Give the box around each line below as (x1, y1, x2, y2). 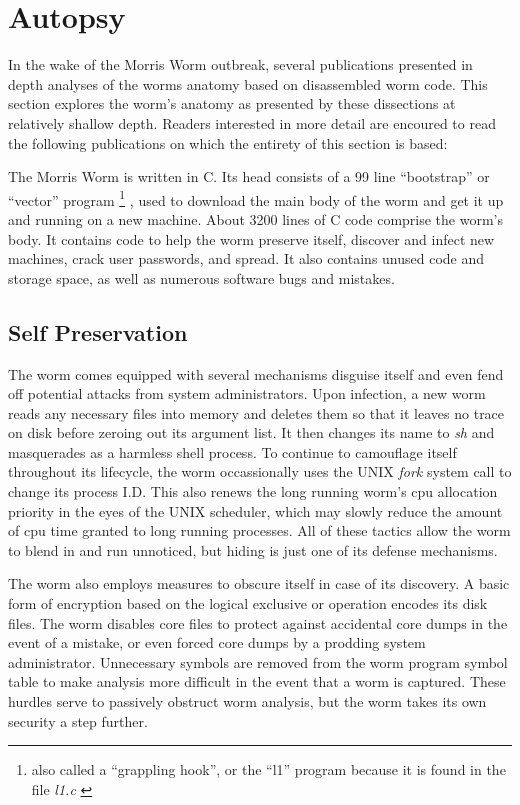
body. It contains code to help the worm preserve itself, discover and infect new (8, 228, 495, 249)
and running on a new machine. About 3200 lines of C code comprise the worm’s (8, 208, 503, 229)
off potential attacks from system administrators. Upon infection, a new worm (8, 383, 486, 404)
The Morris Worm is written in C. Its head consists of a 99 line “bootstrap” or (8, 166, 490, 187)
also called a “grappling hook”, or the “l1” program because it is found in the (31, 759, 506, 780)
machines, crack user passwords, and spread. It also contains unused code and (8, 248, 485, 269)
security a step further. (8, 710, 148, 731)
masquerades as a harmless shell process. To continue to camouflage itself (8, 441, 457, 462)
